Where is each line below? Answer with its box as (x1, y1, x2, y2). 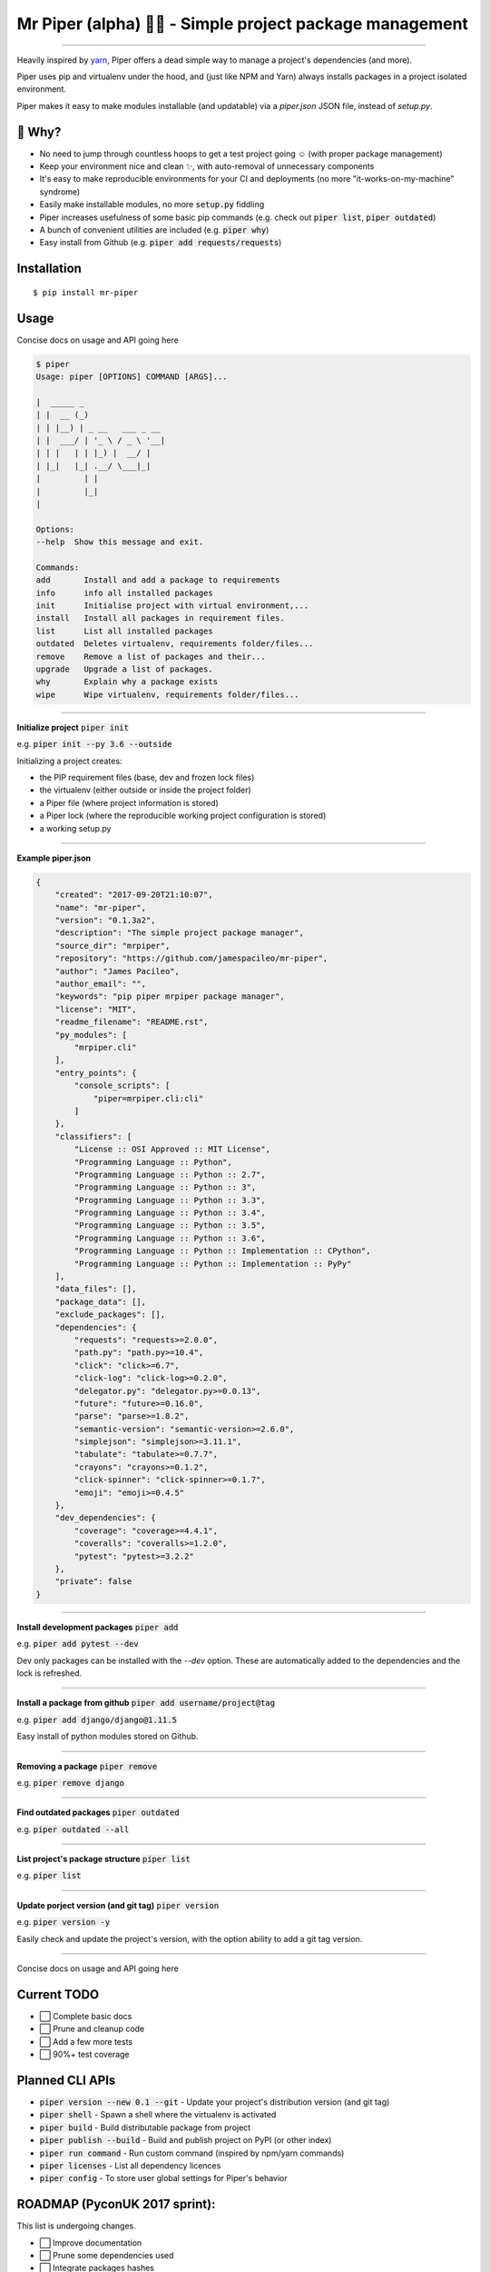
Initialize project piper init (16, 722, 129, 732)
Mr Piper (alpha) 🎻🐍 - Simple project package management (16, 14, 469, 34)
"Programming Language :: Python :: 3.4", (73, 1208, 267, 1218)
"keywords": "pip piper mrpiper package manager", (54, 992, 285, 1001)
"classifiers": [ (54, 1131, 132, 1141)
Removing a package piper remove (16, 1760, 158, 1771)
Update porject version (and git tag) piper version (16, 1899, 220, 1910)
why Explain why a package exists (35, 677, 218, 687)
